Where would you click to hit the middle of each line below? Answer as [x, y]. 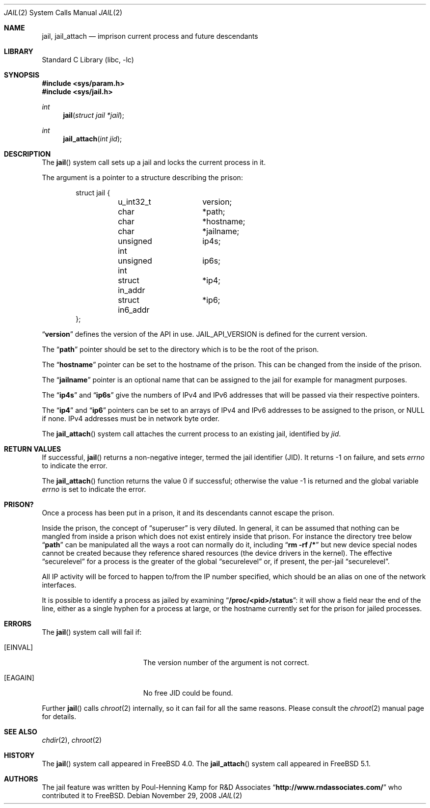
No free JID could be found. [188, 693]
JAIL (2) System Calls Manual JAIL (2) [63, 13]
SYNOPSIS [22, 75]
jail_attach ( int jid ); [93, 139]
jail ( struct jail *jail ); [94, 115]
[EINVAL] [19, 647]
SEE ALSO [21, 732]
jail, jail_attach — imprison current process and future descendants [150, 36]
